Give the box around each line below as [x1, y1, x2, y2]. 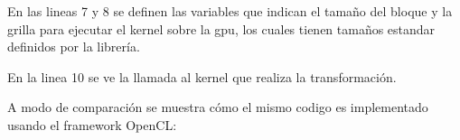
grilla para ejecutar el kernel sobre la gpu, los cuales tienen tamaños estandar [7, 19, 436, 38]
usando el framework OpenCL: [7, 115, 177, 134]
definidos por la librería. [7, 37, 140, 56]
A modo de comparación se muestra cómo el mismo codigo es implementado [7, 98, 428, 117]
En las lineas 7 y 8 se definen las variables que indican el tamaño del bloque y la [7, 2, 453, 20]
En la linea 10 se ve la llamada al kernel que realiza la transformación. [7, 67, 397, 86]
